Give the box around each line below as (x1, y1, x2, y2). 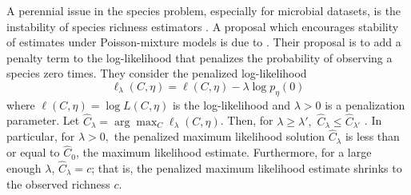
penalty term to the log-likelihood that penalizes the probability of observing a (6, 49, 393, 66)
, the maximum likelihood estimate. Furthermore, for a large (75, 144, 372, 161)
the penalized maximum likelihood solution (114, 128, 325, 145)
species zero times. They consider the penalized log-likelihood (6, 65, 307, 82)
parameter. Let (6, 112, 80, 129)
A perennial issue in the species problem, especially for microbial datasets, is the (6, 2, 401, 18)
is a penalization (325, 96, 405, 113)
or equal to (6, 144, 60, 161)
